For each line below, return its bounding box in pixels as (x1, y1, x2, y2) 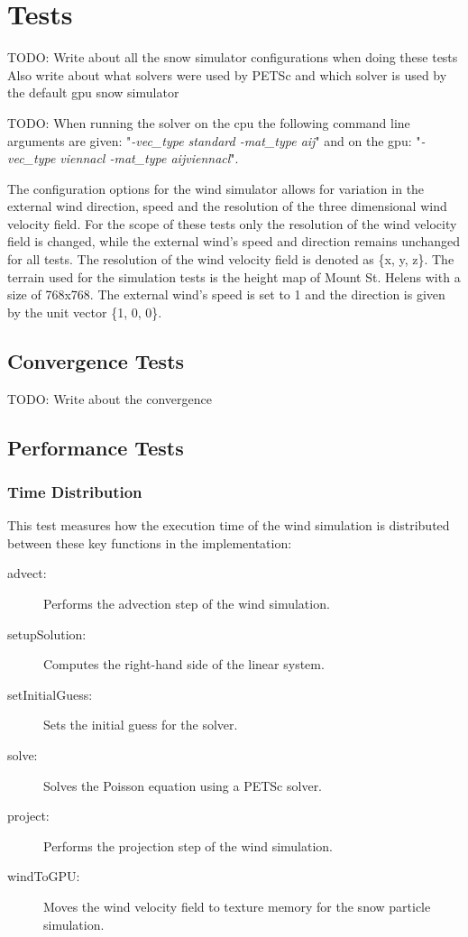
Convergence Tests (7, 346, 185, 374)
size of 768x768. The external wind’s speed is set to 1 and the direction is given (7, 285, 445, 304)
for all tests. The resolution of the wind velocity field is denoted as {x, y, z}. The (7, 250, 454, 269)
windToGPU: (7, 867, 80, 886)
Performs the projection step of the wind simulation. (43, 836, 334, 855)
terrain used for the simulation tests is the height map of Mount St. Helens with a (7, 267, 461, 286)
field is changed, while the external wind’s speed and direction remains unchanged (7, 232, 461, 251)
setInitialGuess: (7, 684, 93, 703)
